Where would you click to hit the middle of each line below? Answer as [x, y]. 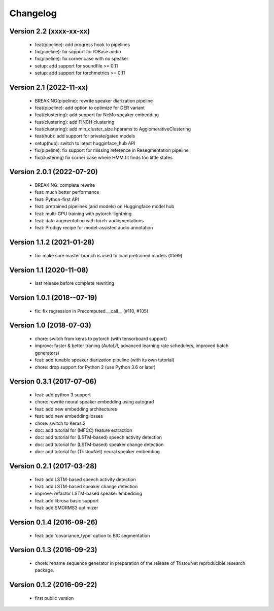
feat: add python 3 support [63, 395]
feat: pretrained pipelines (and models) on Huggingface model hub [105, 207]
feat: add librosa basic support [67, 500]
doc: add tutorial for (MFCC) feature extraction [83, 430]
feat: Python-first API [57, 199]
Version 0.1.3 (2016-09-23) [53, 550]
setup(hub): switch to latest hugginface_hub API [85, 143]
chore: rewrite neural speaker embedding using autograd [94, 402]
